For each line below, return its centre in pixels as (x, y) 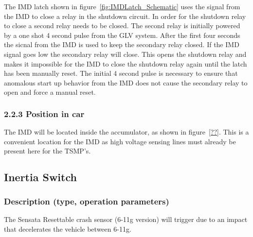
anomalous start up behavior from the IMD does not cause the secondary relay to (126, 82)
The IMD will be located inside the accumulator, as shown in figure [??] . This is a (126, 132)
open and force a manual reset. (50, 92)
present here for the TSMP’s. (47, 151)
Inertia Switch (40, 177)
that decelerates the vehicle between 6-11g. (68, 229)
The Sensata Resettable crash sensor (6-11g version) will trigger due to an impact (126, 219)
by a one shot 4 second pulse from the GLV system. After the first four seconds (122, 35)
